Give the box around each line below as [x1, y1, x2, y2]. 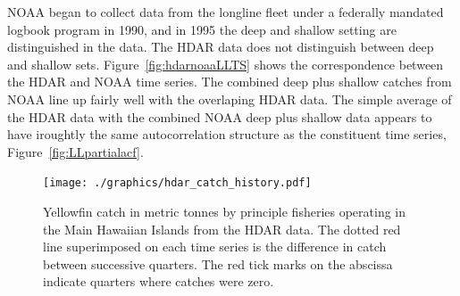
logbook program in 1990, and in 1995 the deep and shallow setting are [7, 20, 397, 38]
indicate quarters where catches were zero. [43, 272, 274, 291]
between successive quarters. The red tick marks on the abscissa [43, 254, 393, 273]
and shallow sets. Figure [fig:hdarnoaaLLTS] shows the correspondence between [7, 54, 444, 73]
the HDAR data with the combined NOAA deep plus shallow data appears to [7, 107, 432, 126]
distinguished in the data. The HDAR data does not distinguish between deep [7, 37, 434, 56]
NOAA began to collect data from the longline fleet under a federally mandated [7, 3, 444, 21]
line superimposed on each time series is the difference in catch [43, 237, 387, 256]
